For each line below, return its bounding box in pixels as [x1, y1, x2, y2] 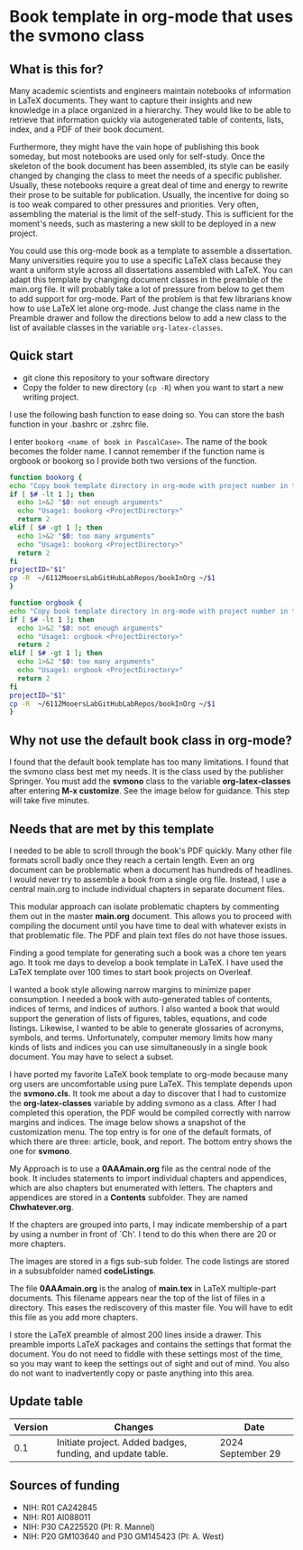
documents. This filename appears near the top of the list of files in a [9, 1292, 266, 1303]
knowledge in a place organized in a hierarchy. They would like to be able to [9, 105, 291, 115]
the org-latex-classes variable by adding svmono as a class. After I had [9, 1097, 277, 1108]
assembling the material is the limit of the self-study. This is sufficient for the [9, 209, 294, 219]
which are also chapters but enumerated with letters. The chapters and [9, 1182, 273, 1193]
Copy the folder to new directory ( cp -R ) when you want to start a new [22, 381, 284, 392]
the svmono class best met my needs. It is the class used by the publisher [9, 766, 284, 777]
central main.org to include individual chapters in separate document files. [9, 883, 286, 894]
